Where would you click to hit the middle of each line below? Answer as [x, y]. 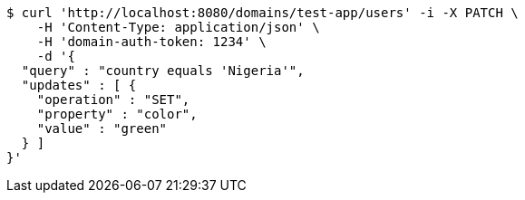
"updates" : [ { [79, 85]
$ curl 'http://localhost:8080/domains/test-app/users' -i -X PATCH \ [262, 13]
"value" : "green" [102, 129]
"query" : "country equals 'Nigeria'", [163, 71]
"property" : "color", [117, 114]
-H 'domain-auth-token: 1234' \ [151, 42]
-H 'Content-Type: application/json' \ [178, 27]
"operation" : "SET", [113, 100]
